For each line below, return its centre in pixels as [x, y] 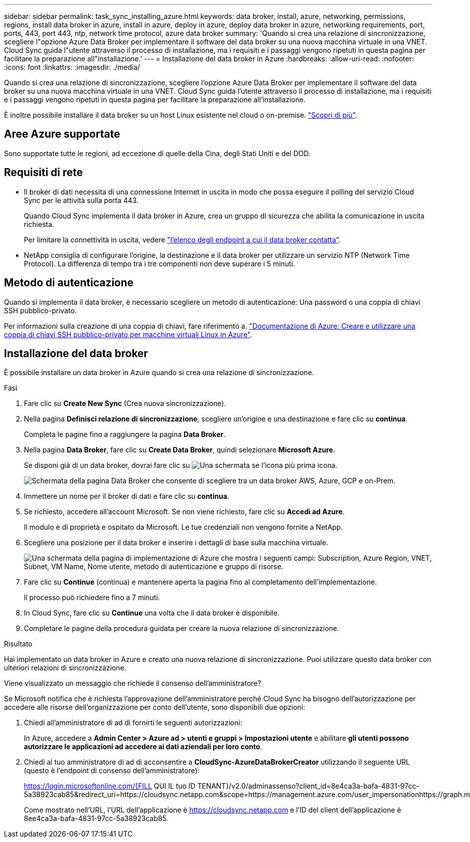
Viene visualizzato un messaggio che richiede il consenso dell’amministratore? [133, 683]
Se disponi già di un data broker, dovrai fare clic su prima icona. [181, 465]
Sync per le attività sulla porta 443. [81, 200]
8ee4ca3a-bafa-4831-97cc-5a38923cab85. [96, 819]
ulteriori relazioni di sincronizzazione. [65, 668]
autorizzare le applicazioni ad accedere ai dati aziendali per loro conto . [143, 747]
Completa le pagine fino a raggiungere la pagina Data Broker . [125, 434]
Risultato [18, 644]
